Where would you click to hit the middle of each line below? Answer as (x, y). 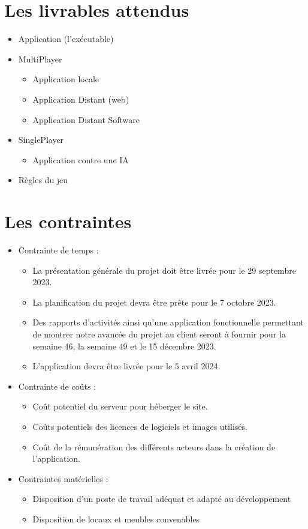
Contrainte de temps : (58, 250)
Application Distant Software (86, 119)
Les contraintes (68, 221)
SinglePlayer (41, 140)
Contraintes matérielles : (63, 478)
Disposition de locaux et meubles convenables (116, 518)
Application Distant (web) (81, 99)
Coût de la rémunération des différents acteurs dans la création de (154, 446)
